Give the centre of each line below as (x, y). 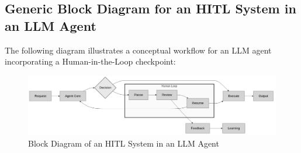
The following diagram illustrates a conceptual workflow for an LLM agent (138, 50)
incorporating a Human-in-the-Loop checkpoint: (90, 61)
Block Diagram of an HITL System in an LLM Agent (124, 143)
